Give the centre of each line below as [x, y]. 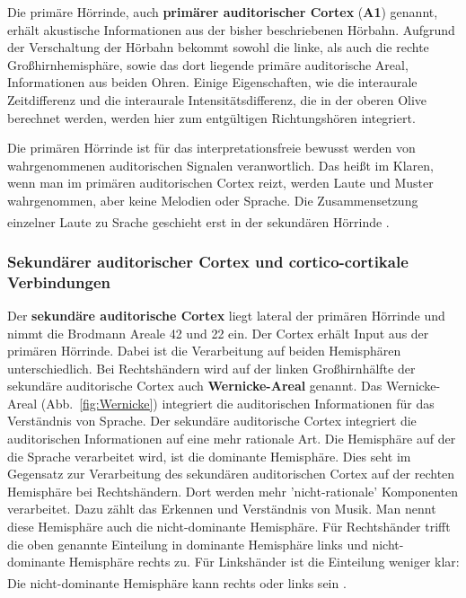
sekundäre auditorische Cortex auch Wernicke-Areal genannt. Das [195, 386]
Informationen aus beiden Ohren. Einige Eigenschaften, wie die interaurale [212, 82]
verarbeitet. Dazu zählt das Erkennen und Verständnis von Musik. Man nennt [222, 509]
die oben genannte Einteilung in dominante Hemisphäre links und [188, 544]
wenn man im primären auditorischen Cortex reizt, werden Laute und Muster [220, 183]
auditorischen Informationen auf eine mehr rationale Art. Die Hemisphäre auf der [232, 439]
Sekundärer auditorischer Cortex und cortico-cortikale [208, 261]
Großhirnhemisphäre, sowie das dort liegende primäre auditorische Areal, [208, 64]
